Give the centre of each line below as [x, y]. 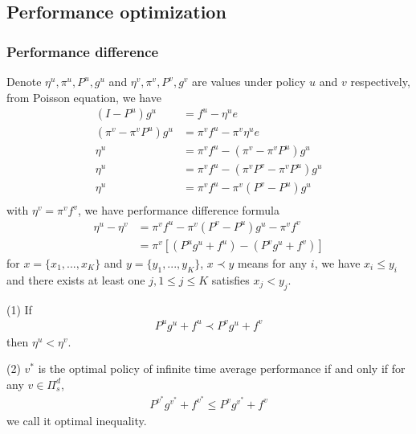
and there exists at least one [76, 279]
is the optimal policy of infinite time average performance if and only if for [222, 368]
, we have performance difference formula [179, 210]
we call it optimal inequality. [77, 420]
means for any [273, 263]
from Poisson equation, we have [84, 97]
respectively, [380, 81]
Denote [24, 81]
